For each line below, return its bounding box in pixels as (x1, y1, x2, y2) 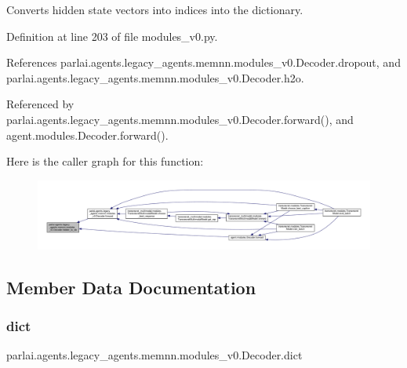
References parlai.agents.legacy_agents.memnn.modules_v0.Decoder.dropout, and (6, 54, 401, 71)
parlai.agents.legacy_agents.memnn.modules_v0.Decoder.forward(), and (6, 111, 354, 127)
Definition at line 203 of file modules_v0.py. (6, 27, 218, 44)
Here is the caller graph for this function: (6, 153, 204, 169)
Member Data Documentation (6, 275, 256, 299)
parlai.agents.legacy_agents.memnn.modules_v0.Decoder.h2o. (6, 69, 304, 86)
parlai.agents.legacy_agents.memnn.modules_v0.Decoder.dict (6, 347, 303, 363)
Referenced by (6, 96, 74, 112)
